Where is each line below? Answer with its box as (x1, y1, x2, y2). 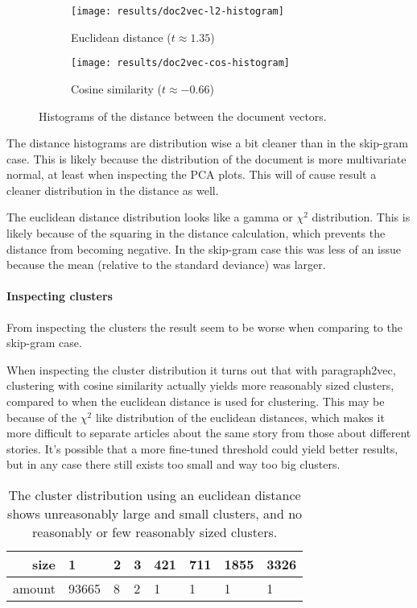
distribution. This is (312, 209, 411, 225)
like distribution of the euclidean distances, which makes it (95, 408, 385, 425)
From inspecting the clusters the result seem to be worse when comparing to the (6, 318, 403, 335)
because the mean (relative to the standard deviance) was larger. (6, 256, 326, 273)
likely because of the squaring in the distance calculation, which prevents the (6, 225, 386, 242)
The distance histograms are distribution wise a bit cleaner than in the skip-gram (6, 134, 408, 151)
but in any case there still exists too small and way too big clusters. (6, 456, 341, 473)
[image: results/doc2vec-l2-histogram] (71, 6, 284, 17)
